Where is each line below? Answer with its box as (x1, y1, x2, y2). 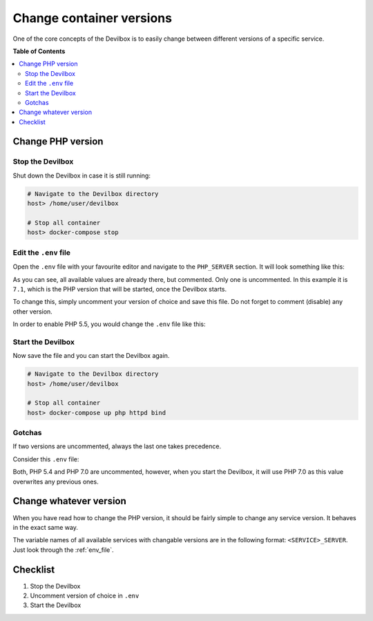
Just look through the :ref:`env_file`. (12, 546, 114, 554)
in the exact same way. (12, 523, 79, 531)
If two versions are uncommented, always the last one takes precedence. (12, 442, 221, 450)
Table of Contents (12, 47, 66, 55)
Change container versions (12, 10, 173, 26)
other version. (12, 307, 53, 316)
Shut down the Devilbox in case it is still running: (12, 171, 151, 180)
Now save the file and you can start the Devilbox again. (12, 352, 170, 360)
